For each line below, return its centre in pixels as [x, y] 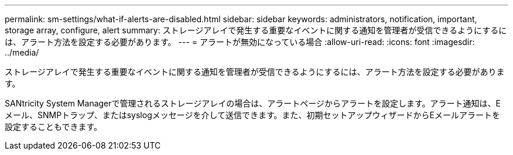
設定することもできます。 [54, 127]
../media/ [22, 52]
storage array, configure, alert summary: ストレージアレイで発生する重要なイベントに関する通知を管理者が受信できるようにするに [256, 30]
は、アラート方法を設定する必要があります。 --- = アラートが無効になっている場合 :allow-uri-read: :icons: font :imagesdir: [240, 42]
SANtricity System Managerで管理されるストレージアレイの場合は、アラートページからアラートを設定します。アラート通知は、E [253, 103]
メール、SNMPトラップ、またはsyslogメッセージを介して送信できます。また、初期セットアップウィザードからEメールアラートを [253, 115]
